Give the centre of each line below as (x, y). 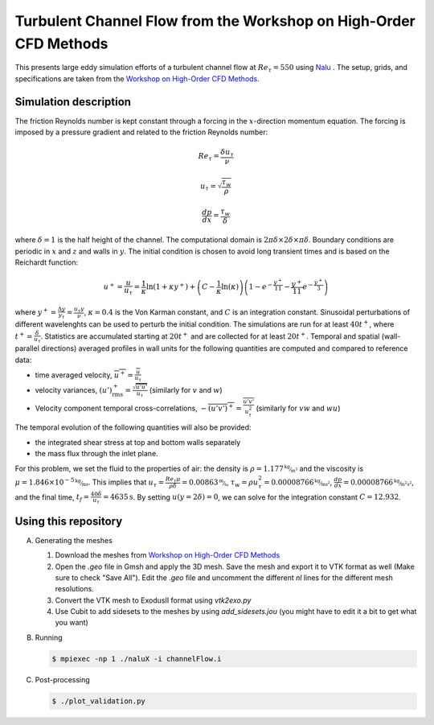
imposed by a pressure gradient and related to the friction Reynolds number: (141, 132)
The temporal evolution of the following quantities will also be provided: (133, 427)
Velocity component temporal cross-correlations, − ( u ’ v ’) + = (139, 408)
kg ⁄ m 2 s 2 (403, 482)
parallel (27, 348)
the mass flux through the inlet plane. (96, 454)
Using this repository (69, 521)
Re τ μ (173, 480)
